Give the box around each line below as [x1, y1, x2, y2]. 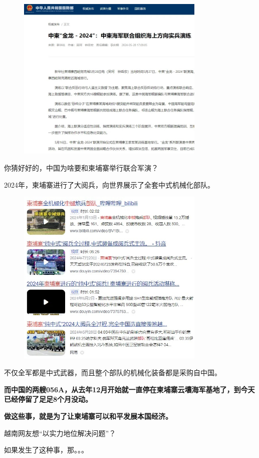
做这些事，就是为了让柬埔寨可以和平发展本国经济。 [4, 411, 172, 421]
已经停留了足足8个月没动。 [4, 394, 93, 404]
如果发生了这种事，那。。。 [4, 444, 88, 455]
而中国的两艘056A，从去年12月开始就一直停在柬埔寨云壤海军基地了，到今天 [4, 384, 255, 394]
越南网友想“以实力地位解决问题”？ [4, 427, 116, 438]
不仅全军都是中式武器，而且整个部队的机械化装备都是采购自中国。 [4, 367, 221, 378]
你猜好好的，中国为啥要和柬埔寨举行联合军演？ [4, 163, 158, 173]
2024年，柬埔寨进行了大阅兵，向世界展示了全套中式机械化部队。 [4, 179, 214, 190]
